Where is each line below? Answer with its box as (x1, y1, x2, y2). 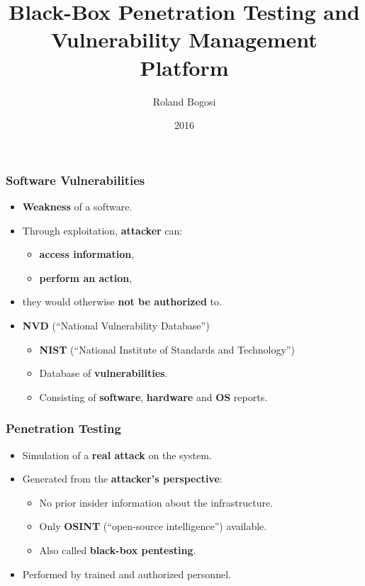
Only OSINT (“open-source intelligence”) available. (39, 519, 267, 534)
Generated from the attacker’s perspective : (22, 471, 223, 486)
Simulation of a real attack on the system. (22, 447, 212, 462)
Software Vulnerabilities (6, 171, 145, 188)
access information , (39, 247, 135, 261)
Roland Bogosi (152, 94, 216, 108)
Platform (140, 52, 229, 81)
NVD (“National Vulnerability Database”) (22, 317, 210, 332)
